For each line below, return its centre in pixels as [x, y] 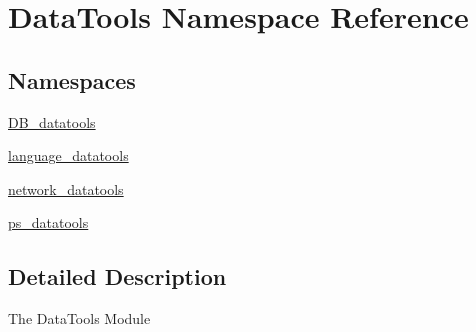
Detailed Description [117, 276]
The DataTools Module [79, 318]
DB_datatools [52, 121]
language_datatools [68, 155]
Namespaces [72, 79]
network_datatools [66, 188]
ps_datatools [48, 222]
